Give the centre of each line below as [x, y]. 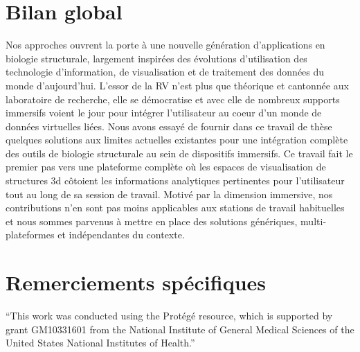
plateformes [30, 235]
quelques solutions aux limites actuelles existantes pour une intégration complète [177, 140]
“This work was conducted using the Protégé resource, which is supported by [169, 316]
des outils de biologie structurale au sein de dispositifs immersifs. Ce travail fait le [179, 153]
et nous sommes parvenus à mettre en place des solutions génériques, [152, 221]
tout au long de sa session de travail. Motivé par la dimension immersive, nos [169, 194]
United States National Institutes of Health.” [100, 343]
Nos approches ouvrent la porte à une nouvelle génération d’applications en [165, 45]
